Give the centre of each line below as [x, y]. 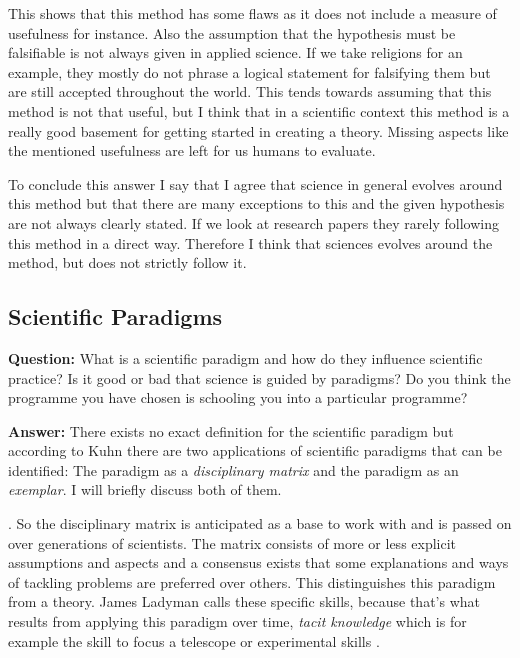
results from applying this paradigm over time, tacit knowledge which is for [237, 621]
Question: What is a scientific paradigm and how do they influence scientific [245, 357]
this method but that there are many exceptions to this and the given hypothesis [256, 203]
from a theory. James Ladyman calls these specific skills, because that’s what [244, 601]
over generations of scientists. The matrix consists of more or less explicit [232, 542]
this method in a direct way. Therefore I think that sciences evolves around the [250, 242]
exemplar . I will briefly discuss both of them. [145, 489]
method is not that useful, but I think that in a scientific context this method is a [259, 110]
